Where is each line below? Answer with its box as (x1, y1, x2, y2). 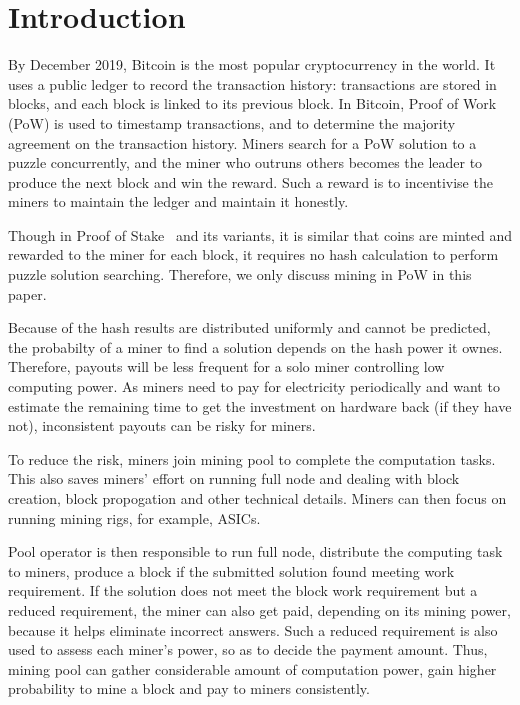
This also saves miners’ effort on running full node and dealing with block (8, 468, 460, 489)
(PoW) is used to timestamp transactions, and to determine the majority (8, 112, 456, 133)
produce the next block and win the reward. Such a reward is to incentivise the (8, 171, 493, 192)
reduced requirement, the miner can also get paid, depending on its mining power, (8, 599, 511, 620)
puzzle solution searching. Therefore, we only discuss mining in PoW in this (8, 264, 472, 285)
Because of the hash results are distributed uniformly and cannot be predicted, (8, 317, 491, 338)
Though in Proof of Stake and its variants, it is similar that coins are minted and (8, 224, 512, 245)
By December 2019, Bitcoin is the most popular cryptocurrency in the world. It (8, 54, 496, 75)
